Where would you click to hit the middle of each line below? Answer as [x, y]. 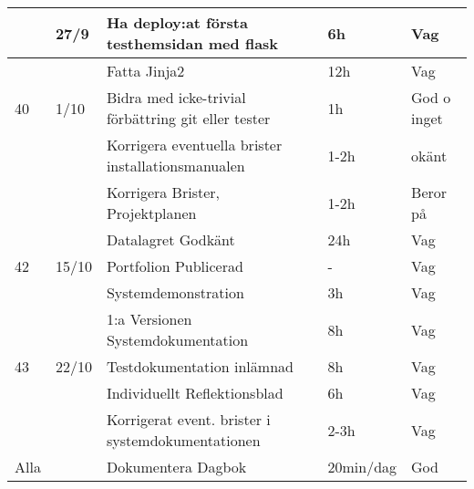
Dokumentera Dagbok [176, 467]
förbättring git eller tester [188, 118]
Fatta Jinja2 [145, 71]
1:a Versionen [149, 319]
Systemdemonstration [175, 292]
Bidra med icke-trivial [176, 97]
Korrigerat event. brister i [188, 419]
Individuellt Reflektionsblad [195, 393]
